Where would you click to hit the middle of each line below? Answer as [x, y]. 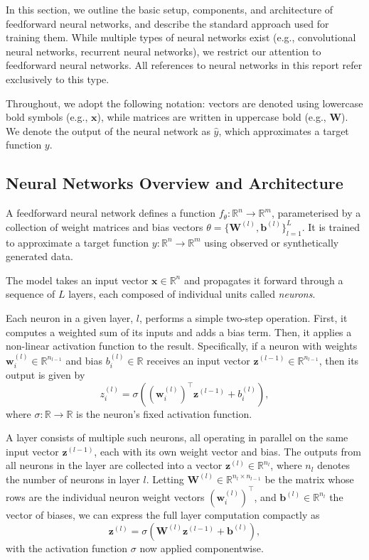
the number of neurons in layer [73, 479]
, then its [339, 360]
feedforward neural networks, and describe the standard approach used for [167, 23]
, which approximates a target [284, 130]
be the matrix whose [309, 479]
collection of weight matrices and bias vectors [105, 226]
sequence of [31, 294]
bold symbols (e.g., [47, 117]
